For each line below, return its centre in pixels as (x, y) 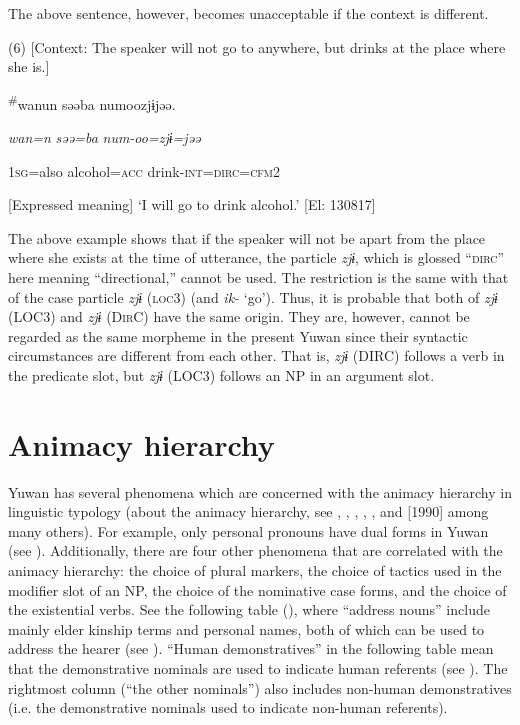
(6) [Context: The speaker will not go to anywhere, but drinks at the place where (257, 46)
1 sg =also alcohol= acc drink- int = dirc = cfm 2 (144, 170)
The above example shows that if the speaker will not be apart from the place (247, 237)
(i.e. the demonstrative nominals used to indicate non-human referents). (228, 707)
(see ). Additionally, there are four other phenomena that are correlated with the (255, 550)
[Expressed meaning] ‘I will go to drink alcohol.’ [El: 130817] (192, 204)
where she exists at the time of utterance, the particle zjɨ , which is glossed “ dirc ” (256, 257)
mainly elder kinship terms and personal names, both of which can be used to (246, 628)
